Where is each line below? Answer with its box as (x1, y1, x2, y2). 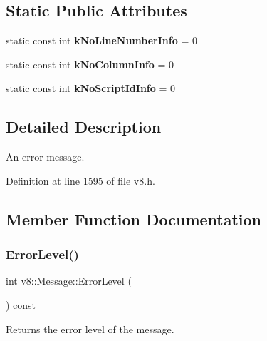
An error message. (6, 149, 85, 164)
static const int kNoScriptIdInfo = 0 (6, 81, 176, 96)
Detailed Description (6, 116, 162, 138)
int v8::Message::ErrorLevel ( (6, 273, 132, 288)
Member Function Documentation (6, 208, 262, 230)
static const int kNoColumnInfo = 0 (6, 56, 174, 71)
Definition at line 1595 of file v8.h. (6, 173, 155, 188)
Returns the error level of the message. (6, 321, 174, 336)
